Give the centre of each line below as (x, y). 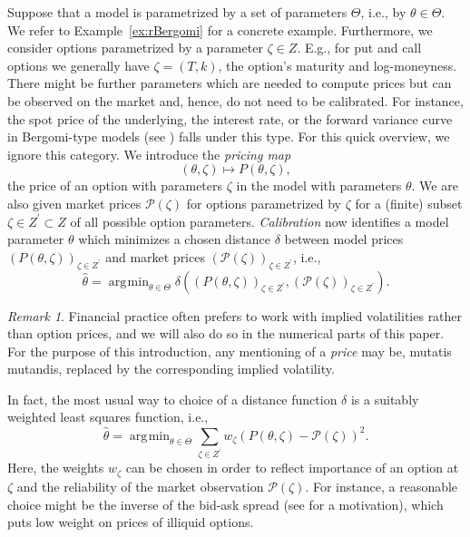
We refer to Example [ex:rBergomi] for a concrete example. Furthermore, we (220, 29)
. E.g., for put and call (359, 48)
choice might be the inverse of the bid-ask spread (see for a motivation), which (225, 504)
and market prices (155, 256)
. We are (435, 186)
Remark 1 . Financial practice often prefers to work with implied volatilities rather (235, 315)
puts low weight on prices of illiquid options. (131, 522)
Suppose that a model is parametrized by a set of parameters (177, 12)
